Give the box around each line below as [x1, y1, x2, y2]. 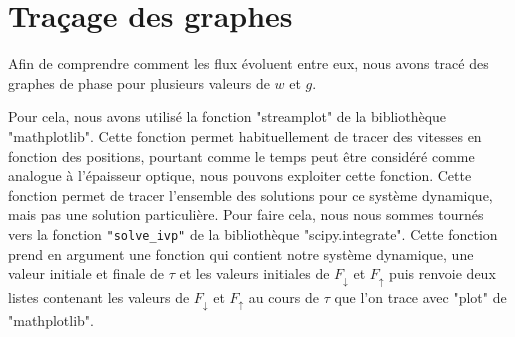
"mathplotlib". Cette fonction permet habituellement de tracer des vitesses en [8, 125, 482, 146]
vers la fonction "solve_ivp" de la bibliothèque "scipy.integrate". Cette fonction [8, 223, 498, 244]
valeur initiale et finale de [8, 263, 164, 284]
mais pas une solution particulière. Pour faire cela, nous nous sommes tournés [8, 204, 484, 225]
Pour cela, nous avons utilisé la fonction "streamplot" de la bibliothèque [8, 106, 447, 127]
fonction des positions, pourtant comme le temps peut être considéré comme [8, 145, 475, 166]
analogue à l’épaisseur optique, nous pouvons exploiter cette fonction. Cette [8, 165, 472, 186]
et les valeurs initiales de [179, 263, 330, 284]
